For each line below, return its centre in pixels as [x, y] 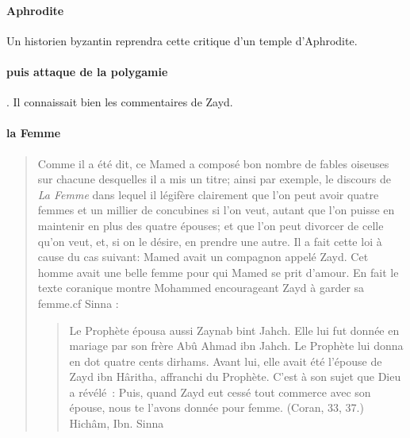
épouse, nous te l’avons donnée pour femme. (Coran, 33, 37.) [216, 407]
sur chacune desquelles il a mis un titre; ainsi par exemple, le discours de [214, 179]
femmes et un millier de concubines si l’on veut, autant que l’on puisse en [216, 210]
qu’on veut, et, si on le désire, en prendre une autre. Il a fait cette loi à [210, 241]
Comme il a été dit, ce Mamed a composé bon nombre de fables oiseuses [213, 163]
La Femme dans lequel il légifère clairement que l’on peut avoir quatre [208, 194]
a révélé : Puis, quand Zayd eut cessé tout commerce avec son [220, 392]
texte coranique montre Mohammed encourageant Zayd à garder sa [201, 288]
